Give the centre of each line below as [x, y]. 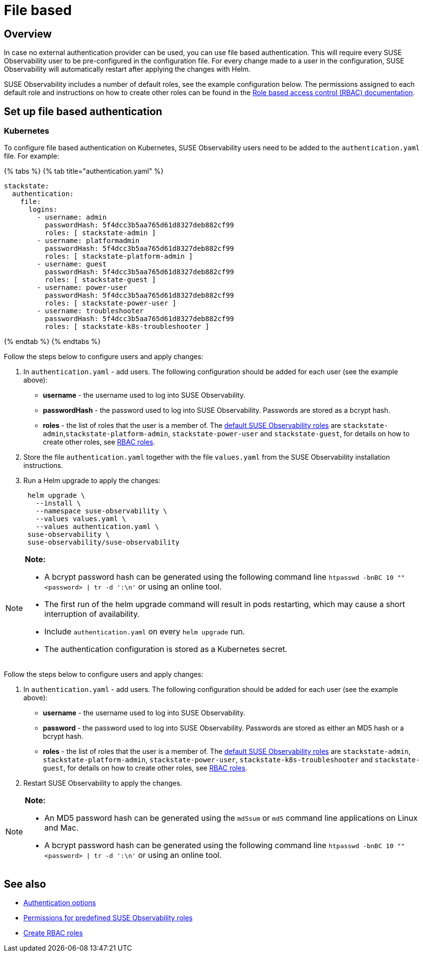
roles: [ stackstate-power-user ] [111, 303]
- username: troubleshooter [90, 311]
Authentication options [60, 903]
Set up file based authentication [83, 111]
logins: [43, 210]
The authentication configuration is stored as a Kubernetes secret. [166, 649]
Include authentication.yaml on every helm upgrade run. [145, 632]
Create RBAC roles [53, 933]
